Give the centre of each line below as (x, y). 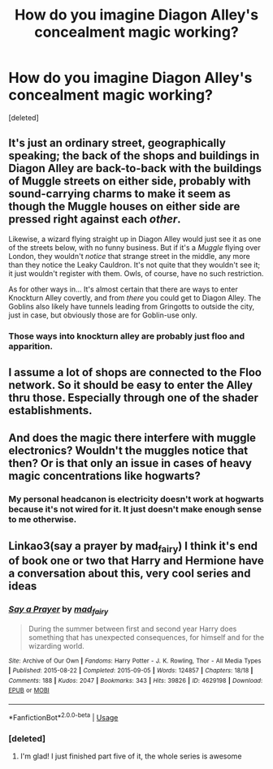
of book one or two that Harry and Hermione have (136, 561)
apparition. (31, 346)
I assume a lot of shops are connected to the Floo (135, 372)
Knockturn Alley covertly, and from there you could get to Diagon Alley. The (135, 297)
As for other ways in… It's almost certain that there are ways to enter (123, 289)
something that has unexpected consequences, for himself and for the (146, 637)
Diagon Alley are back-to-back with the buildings (135, 168)
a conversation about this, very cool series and (130, 573)
